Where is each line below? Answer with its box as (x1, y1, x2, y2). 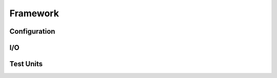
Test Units (9, 60, 43, 68)
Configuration (9, 27, 55, 36)
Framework (9, 8, 59, 19)
